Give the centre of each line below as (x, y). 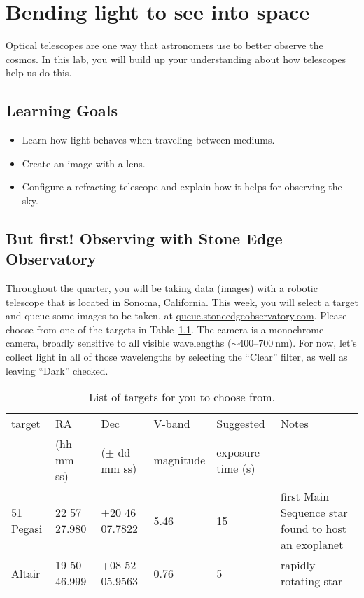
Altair (26, 573)
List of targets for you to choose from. (182, 397)
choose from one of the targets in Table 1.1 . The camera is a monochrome (165, 329)
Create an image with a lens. (84, 163)
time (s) (236, 468)
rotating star (312, 581)
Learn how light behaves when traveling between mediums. (148, 140)
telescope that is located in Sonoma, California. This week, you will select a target (182, 301)
